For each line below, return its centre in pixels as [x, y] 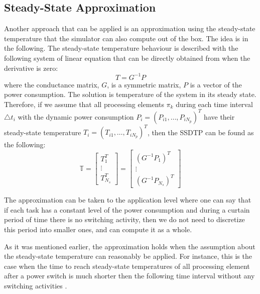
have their [219, 116]
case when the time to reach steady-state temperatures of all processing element [127, 266]
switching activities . [36, 285]
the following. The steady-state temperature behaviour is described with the [121, 48]
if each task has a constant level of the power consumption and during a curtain [127, 209]
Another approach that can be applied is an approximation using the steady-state [130, 28]
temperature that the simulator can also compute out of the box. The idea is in [126, 38]
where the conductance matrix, [52, 84]
